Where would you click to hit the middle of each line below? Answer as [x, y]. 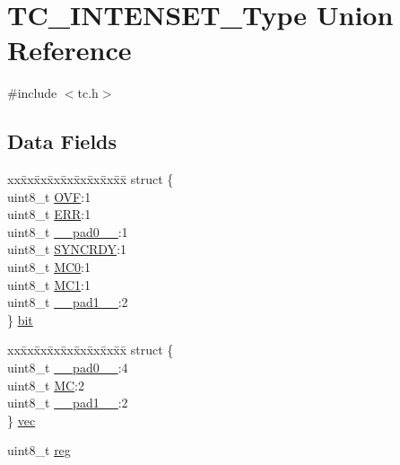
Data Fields [62, 141]
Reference [70, 50]
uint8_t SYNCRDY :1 [67, 249]
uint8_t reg [39, 450]
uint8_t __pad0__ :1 [68, 231]
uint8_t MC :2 [46, 385]
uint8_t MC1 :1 [49, 284]
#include [32, 93]
